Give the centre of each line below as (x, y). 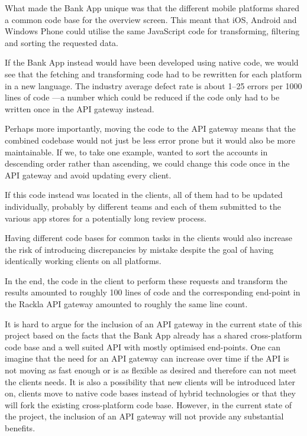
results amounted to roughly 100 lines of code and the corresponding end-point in (153, 292)
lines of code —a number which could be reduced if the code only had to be (142, 97)
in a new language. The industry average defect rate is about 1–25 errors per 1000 (153, 85)
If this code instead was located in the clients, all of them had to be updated (144, 195)
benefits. (20, 428)
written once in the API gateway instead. (80, 108)
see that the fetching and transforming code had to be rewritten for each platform (153, 74)
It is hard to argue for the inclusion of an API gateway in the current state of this (153, 323)
